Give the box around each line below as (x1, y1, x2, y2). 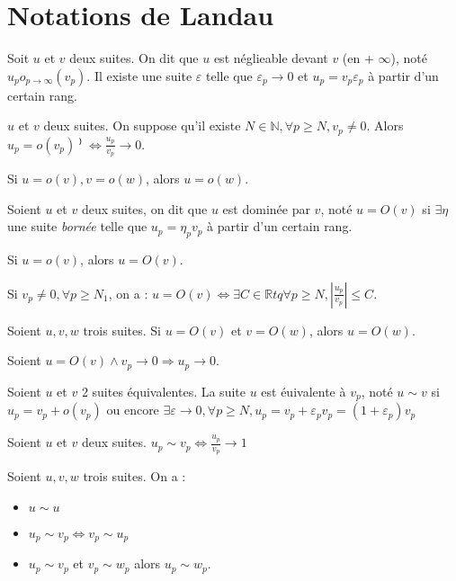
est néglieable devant (213, 49, 328, 67)
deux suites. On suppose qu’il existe (43, 116, 241, 135)
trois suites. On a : (83, 467, 186, 486)
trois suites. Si (83, 320, 161, 339)
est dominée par (222, 199, 310, 218)
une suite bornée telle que (7, 217, 148, 236)
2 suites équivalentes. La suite (81, 381, 246, 400)
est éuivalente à (261, 381, 346, 400)
